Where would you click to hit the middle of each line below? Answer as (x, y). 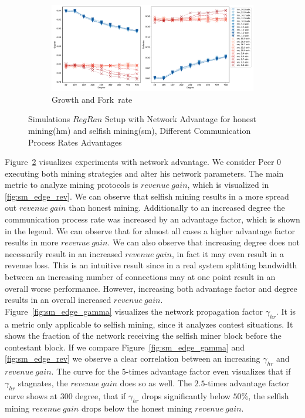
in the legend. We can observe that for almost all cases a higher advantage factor (150, 230)
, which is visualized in (228, 185)
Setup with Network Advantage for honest (180, 119)
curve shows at (31, 395)
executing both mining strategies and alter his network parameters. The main (144, 173)
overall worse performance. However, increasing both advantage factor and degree (151, 288)
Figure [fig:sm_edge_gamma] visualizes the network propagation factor (134, 311)
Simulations (49, 119)
